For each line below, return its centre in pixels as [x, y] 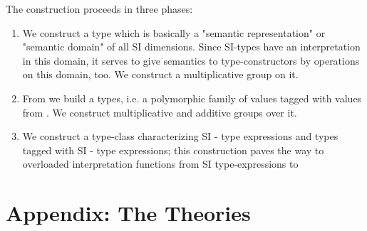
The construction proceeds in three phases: [99, 9]
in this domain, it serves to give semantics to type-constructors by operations [191, 60]
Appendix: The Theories [128, 213]
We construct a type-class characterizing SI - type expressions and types [180, 136]
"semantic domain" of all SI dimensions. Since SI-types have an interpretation [191, 47]
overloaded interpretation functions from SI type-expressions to [160, 164]
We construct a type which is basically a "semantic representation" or [174, 32]
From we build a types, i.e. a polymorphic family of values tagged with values [192, 98]
